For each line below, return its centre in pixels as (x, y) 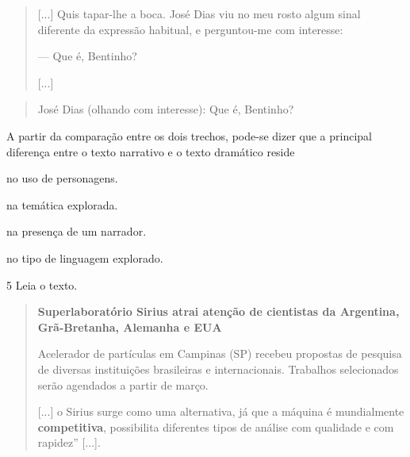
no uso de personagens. (62, 178)
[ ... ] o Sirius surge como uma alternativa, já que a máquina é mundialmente (221, 411)
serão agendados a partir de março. (123, 384)
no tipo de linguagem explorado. (85, 257)
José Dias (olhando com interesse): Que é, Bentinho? (166, 109)
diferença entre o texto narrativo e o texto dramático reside (151, 151)
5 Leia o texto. (42, 284)
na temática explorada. (62, 204)
